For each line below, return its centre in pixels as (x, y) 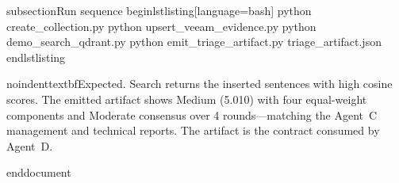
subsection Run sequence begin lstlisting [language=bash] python (159, 10)
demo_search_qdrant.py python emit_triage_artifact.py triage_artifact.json (194, 42)
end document (39, 172)
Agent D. (30, 145)
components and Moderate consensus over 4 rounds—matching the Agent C (192, 114)
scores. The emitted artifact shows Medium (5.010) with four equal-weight (187, 99)
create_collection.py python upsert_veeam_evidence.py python (161, 26)
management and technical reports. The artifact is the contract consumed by (193, 130)
